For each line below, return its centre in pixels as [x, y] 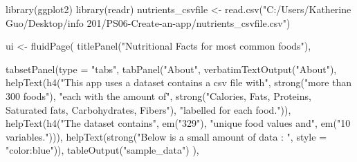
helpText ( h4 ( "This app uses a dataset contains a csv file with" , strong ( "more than [179, 82]
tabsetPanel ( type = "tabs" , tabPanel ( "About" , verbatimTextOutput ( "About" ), [171, 69]
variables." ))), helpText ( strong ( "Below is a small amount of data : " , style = [166, 136]
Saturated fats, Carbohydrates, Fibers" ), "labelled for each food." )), [148, 109]
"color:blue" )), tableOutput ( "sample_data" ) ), [102, 150]
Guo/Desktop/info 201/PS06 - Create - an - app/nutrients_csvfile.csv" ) [148, 22]
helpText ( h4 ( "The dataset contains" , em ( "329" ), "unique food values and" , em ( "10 [178, 123]
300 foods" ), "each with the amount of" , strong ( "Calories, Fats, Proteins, [158, 95]
